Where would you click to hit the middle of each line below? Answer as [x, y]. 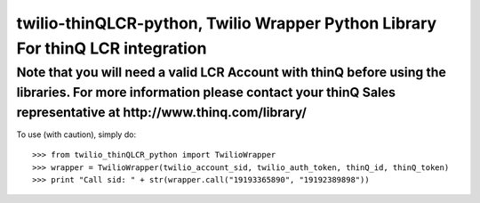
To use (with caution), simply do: [76, 134]
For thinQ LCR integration [112, 48]
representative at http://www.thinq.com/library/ [161, 112]
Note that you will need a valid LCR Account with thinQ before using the [231, 72]
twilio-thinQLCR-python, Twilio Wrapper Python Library [227, 23]
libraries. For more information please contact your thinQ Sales [206, 92]
